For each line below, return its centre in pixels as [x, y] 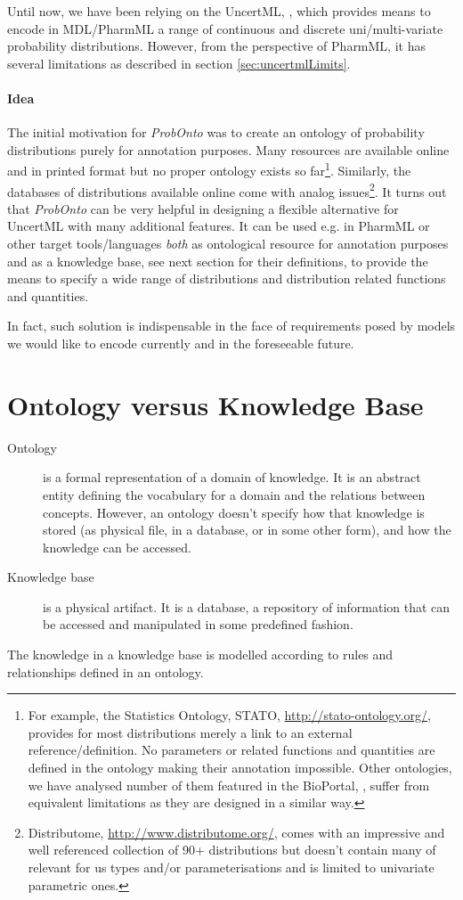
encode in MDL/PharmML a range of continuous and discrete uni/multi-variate [225, 28]
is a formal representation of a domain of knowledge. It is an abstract [232, 477]
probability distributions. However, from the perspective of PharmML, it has [216, 46]
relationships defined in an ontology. [106, 671]
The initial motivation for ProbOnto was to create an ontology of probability [216, 132]
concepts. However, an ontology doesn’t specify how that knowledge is [234, 512]
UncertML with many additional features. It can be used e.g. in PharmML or [219, 226]
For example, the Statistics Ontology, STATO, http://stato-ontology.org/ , [229, 715]
